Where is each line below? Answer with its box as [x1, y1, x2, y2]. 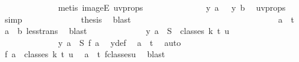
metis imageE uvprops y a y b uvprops [58, 1, 286, 13]
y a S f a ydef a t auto [58, 36, 181, 48]
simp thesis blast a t [4, 13, 294, 25]
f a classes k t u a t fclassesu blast [4, 48, 165, 60]
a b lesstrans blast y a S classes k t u [4, 24, 230, 37]
